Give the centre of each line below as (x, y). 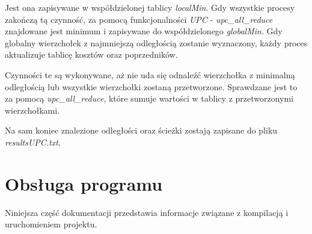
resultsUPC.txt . (33, 142)
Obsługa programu (84, 183)
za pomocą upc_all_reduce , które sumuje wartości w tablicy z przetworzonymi (149, 98)
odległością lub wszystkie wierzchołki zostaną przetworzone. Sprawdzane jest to (151, 86)
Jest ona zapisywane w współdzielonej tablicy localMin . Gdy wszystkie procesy (150, 7)
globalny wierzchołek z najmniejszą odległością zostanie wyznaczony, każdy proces (156, 42)
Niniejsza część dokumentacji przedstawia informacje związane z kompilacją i (147, 212)
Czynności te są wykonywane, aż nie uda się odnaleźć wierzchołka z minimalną (150, 74)
